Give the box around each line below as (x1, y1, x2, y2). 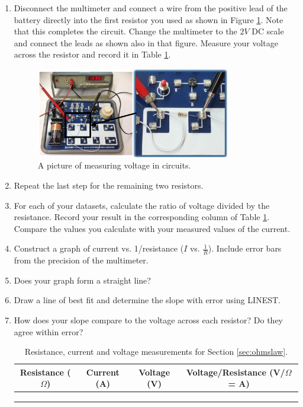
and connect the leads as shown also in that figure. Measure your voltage (14, 36, 278, 49)
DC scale (252, 25, 284, 37)
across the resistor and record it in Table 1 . (14, 48, 171, 61)
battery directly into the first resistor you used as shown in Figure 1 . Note (14, 13, 283, 26)
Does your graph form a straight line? (14, 274, 151, 286)
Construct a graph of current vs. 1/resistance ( (14, 242, 184, 255)
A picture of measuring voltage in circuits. (37, 159, 191, 171)
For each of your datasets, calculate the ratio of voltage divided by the (14, 199, 270, 211)
